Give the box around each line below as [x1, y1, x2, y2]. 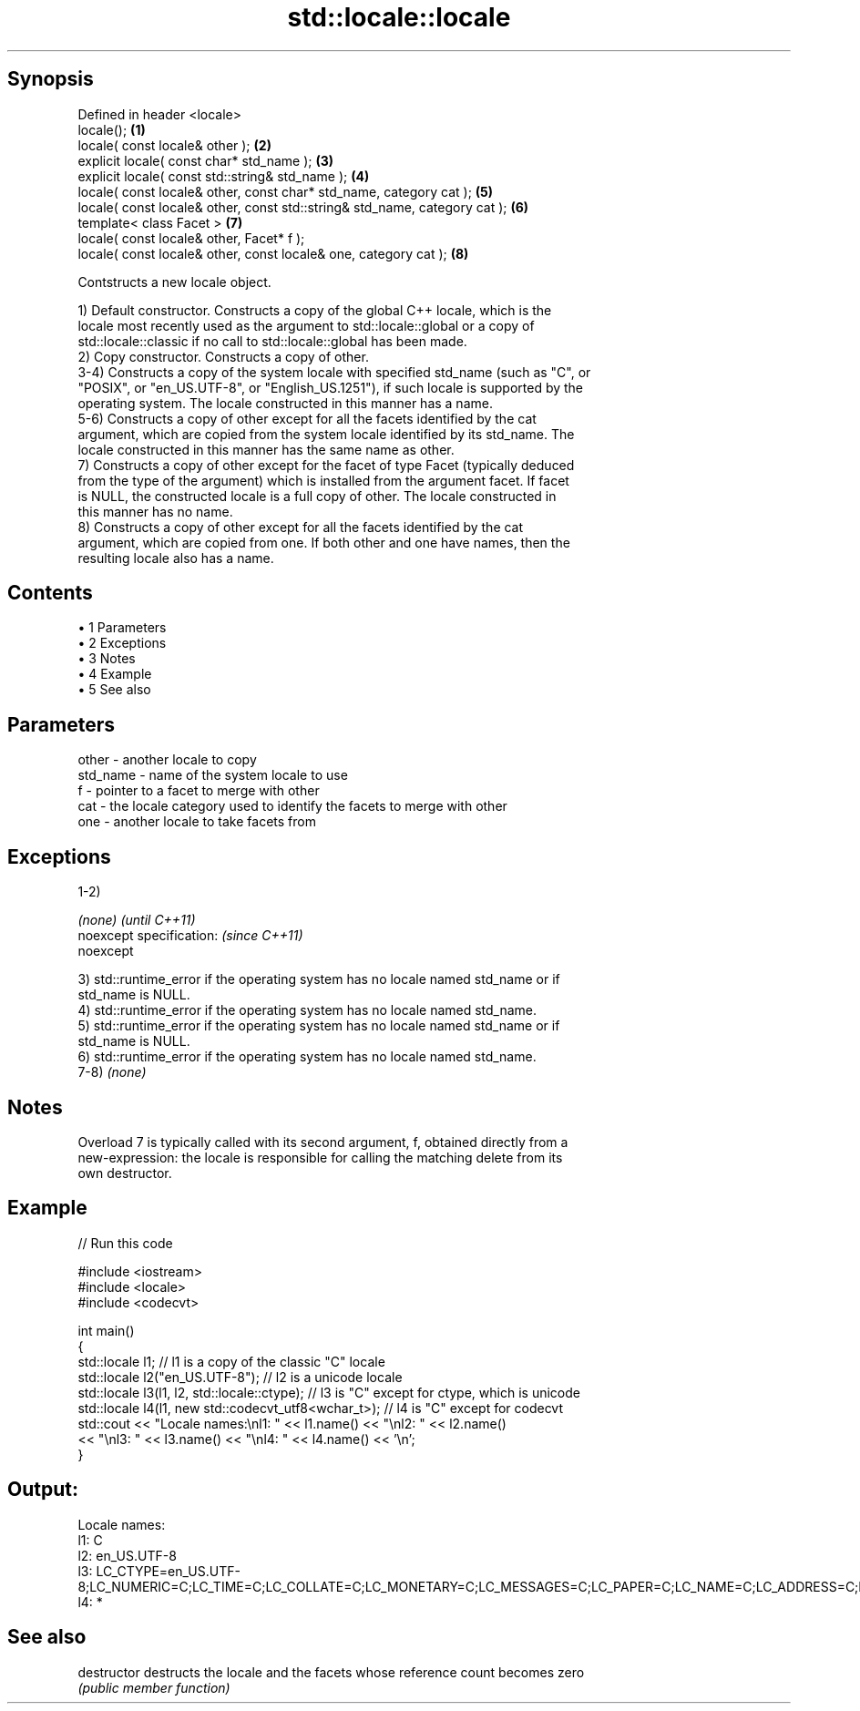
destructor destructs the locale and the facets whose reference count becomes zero [77, 1664, 585, 1680]
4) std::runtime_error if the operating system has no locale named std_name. [77, 1002, 537, 1019]
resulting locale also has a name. [77, 549, 274, 566]
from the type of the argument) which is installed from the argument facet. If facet [77, 472, 569, 488]
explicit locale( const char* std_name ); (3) [77, 152, 334, 169]
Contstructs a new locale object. [77, 273, 271, 290]
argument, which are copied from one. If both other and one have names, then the [77, 534, 570, 550]
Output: [7, 1478, 78, 1501]
